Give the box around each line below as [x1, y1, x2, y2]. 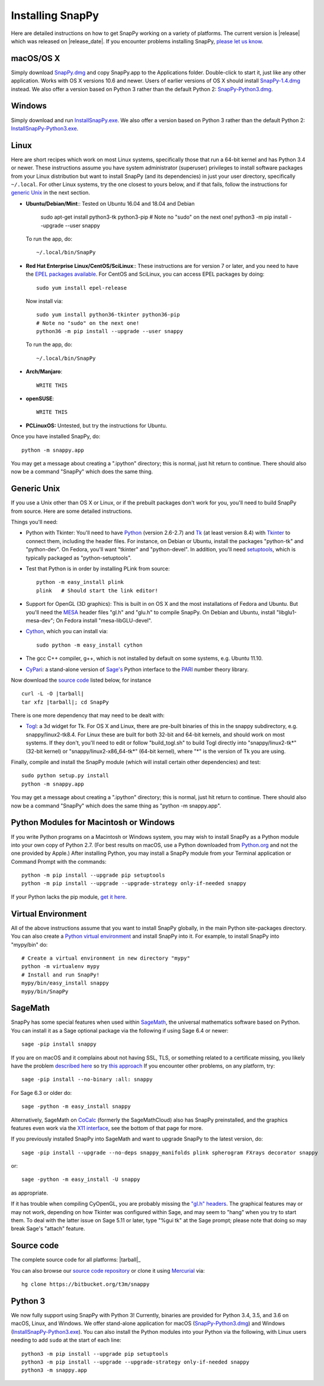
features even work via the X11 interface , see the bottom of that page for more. [11, 1124, 203, 1132]
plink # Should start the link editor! [36, 587, 158, 594]
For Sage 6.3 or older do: [11, 1089, 72, 1096]
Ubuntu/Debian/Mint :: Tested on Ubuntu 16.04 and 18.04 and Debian [25, 200, 195, 207]
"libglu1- [276, 608, 297, 616]
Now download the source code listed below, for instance [11, 676, 152, 684]
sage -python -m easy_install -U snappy [21, 1176, 140, 1183]
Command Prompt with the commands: [11, 858, 107, 865]
